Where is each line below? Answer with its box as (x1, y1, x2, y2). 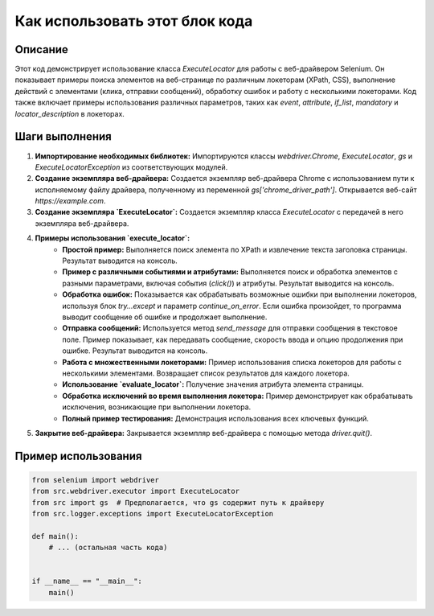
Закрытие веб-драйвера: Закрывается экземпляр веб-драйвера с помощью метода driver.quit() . (35, 428, 373, 437)
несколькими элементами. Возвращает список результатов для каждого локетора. (62, 368, 350, 378)
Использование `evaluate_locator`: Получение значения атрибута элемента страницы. (62, 380, 364, 389)
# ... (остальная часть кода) (48, 543, 168, 552)
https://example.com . (35, 196, 106, 206)
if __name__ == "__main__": (31, 577, 142, 586)
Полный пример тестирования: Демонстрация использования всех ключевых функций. (62, 413, 369, 423)
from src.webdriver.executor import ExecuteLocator (31, 487, 240, 496)
